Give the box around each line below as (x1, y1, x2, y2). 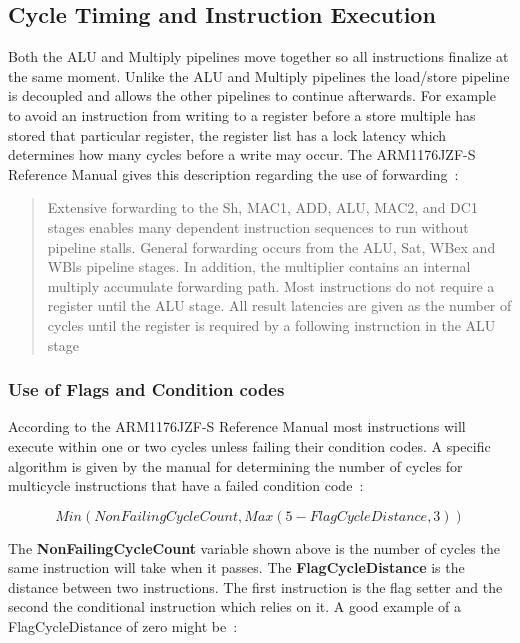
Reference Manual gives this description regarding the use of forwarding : (8, 163, 459, 184)
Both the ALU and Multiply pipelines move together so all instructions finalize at (8, 46, 509, 67)
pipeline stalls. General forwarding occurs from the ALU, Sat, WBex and (47, 236, 496, 257)
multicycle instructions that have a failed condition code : (8, 475, 364, 496)
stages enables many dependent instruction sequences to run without (47, 216, 469, 237)
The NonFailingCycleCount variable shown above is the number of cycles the (8, 537, 500, 558)
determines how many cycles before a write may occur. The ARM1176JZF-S (8, 144, 476, 165)
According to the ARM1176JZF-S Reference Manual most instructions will (8, 416, 466, 437)
